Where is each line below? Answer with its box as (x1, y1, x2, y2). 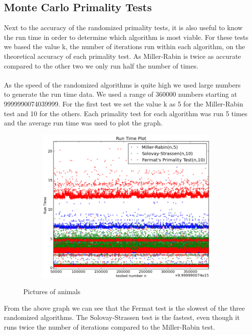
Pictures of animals (23, 286, 81, 297)
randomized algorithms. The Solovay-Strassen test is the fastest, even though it (4, 312, 240, 322)
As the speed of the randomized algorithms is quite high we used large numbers (4, 79, 241, 89)
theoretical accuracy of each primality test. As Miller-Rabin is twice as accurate (4, 51, 241, 61)
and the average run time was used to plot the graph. (4, 118, 163, 128)
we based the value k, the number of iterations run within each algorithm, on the (4, 41, 245, 52)
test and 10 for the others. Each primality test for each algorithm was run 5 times (4, 108, 248, 118)
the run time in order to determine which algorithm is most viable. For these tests (4, 32, 249, 42)
